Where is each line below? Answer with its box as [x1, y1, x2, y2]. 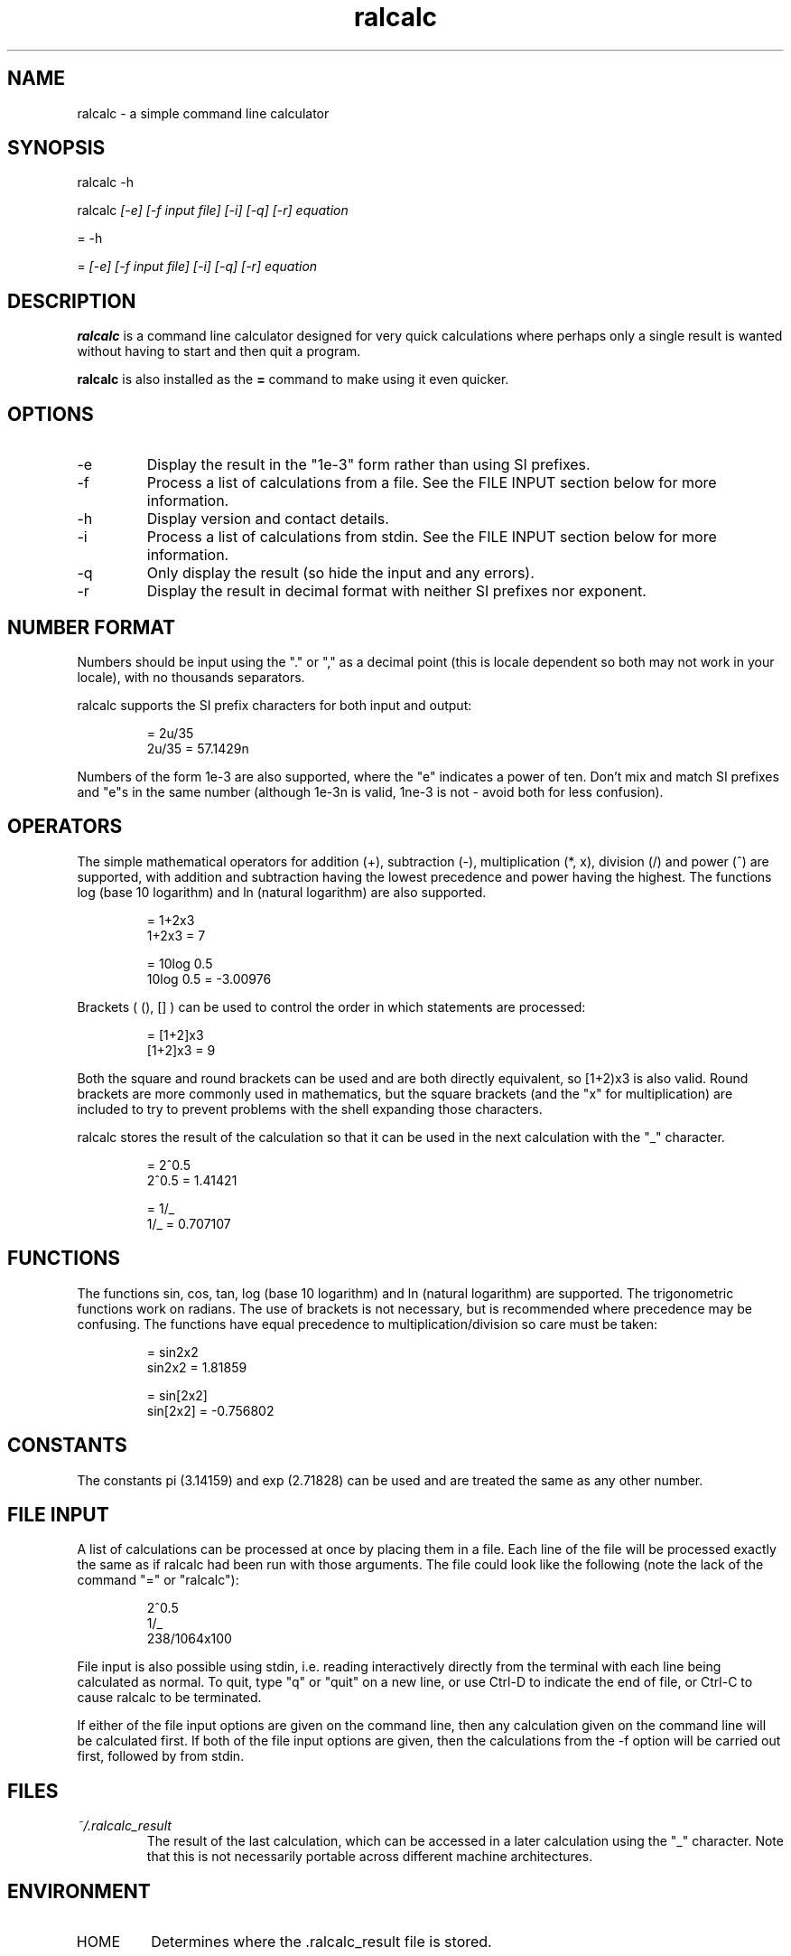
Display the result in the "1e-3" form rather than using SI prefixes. [146, 455, 591, 474]
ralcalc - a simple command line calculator [77, 105, 330, 121]
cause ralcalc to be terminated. [77, 1689, 262, 1706]
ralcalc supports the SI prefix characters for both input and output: [77, 697, 472, 713]
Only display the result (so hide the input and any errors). [146, 564, 535, 583]
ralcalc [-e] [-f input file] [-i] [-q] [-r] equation [77, 202, 349, 219]
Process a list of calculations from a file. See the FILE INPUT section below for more [146, 473, 717, 492]
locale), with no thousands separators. [77, 669, 305, 685]
